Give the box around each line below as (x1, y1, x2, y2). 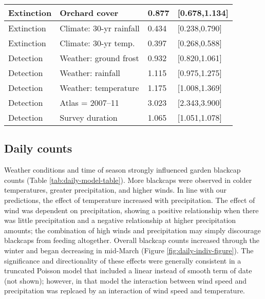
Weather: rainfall (60, 67, 121, 79)
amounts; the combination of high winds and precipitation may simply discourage (4, 225, 261, 235)
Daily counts (4, 140, 72, 156)
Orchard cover (60, 7, 119, 18)
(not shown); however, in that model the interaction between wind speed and (4, 275, 247, 286)
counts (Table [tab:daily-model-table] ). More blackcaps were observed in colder (4, 174, 252, 185)
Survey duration (60, 111, 118, 123)
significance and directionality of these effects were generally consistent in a (4, 255, 241, 266)
